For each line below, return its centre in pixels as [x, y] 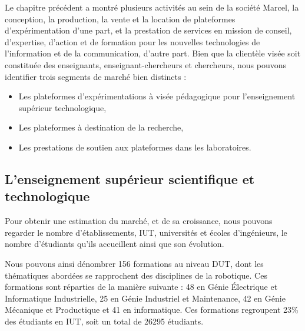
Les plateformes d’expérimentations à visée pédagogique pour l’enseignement [157, 96]
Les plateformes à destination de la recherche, [101, 127]
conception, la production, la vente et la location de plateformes [120, 19]
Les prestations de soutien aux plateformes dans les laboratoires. [135, 147]
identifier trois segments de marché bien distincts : [96, 76]
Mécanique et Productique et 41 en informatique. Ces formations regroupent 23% [152, 310]
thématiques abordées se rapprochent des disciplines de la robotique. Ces [136, 275]
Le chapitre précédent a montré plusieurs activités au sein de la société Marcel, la [152, 7]
